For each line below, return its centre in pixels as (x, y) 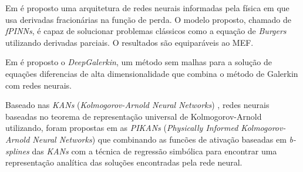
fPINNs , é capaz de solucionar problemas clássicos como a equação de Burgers (146, 31)
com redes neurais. (38, 85)
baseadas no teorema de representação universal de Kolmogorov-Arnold (134, 116)
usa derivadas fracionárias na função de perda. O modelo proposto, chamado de (149, 19)
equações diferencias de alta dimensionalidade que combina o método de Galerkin (152, 73)
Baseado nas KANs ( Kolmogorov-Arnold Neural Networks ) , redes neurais (137, 105)
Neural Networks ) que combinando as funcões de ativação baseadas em (159, 139)
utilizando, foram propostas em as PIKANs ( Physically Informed (122, 128)
